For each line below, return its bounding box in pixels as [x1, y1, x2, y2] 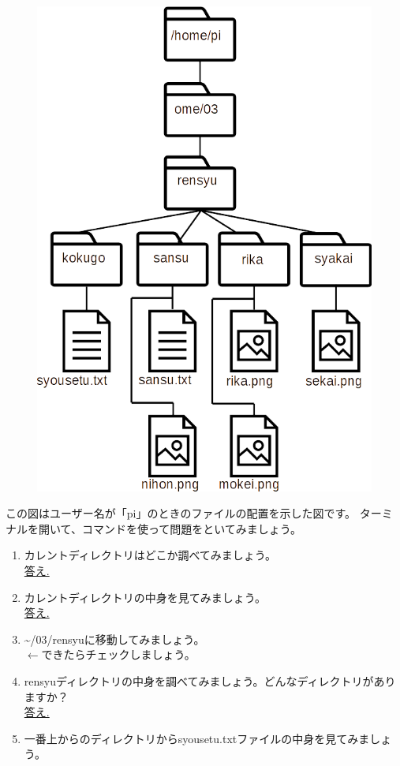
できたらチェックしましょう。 [41, 646, 196, 663]
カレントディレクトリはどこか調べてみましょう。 [24, 547, 276, 563]
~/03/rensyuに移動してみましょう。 [24, 630, 205, 647]
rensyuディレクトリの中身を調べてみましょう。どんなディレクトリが [24, 673, 374, 689]
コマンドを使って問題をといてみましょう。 [81, 520, 301, 536]
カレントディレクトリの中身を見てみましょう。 [24, 589, 266, 605]
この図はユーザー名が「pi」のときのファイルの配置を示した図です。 [6, 505, 356, 521]
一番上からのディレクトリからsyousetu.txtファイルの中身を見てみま [24, 730, 370, 746]
